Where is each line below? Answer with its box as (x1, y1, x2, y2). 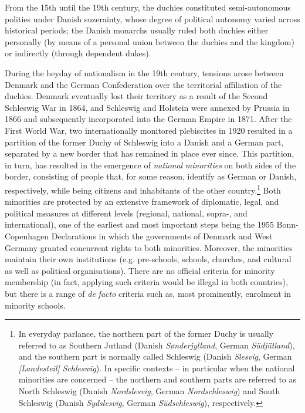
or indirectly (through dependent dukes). (5, 47, 151, 59)
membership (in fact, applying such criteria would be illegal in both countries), (5, 276, 289, 288)
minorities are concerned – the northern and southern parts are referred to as (18, 373, 297, 385)
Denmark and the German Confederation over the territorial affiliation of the (5, 78, 282, 90)
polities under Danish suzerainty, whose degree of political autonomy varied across (5, 12, 300, 25)
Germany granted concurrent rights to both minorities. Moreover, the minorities (5, 241, 293, 253)
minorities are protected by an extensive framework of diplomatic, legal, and (5, 195, 279, 208)
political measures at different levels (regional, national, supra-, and (5, 206, 248, 219)
